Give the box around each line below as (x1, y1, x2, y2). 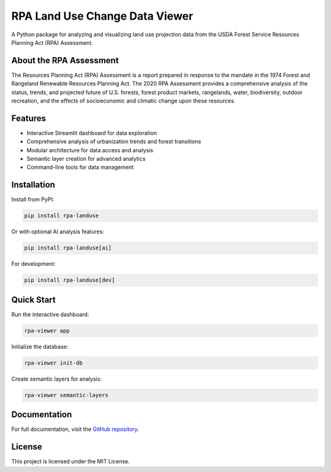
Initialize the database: (11, 342, 69, 350)
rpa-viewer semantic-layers (24, 392, 108, 398)
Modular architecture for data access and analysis (26, 146, 153, 153)
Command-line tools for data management (26, 163, 134, 171)
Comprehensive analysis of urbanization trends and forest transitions (26, 138, 202, 145)
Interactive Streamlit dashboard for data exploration (26, 129, 158, 136)
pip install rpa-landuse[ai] (24, 244, 112, 252)
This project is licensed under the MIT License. (11, 458, 130, 465)
